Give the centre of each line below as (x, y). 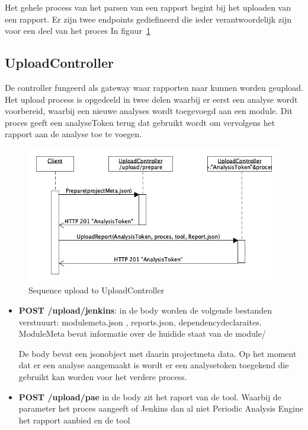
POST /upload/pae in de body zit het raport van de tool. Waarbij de (150, 396)
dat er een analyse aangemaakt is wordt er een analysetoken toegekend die (154, 365)
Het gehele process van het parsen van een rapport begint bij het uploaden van (148, 7)
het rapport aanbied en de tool (74, 420)
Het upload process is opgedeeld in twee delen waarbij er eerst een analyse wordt (151, 99)
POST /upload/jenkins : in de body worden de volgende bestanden (145, 310)
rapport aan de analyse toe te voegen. (73, 134)
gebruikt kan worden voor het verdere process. (103, 376)
